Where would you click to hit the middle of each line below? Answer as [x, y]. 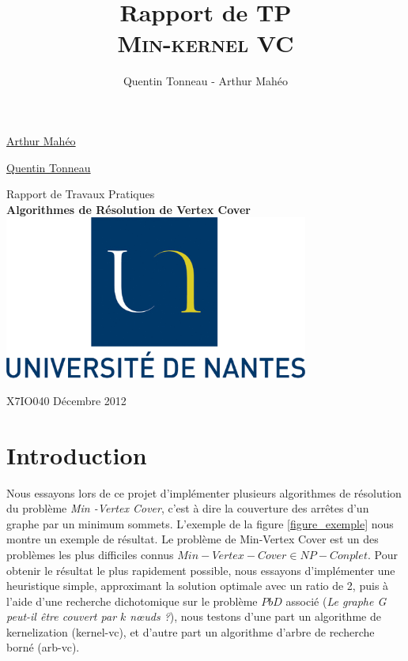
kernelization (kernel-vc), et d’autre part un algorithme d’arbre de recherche [191, 631]
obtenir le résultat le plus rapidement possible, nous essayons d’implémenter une [201, 570]
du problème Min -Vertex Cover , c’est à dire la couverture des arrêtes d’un [188, 508]
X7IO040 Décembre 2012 [66, 400]
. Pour [382, 554]
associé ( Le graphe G [336, 601]
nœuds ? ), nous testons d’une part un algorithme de [255, 616]
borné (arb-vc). [43, 647]
